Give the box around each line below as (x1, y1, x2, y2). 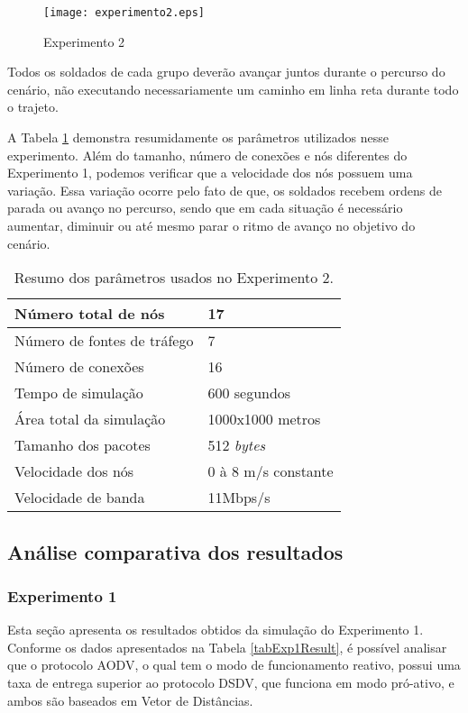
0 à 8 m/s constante (207, 461, 334, 482)
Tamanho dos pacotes (14, 434, 151, 456)
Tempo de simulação (14, 382, 143, 404)
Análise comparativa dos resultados (7, 537, 344, 565)
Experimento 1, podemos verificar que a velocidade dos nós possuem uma (7, 163, 413, 182)
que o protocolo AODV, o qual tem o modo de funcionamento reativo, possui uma (7, 655, 461, 674)
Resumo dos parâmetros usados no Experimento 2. (14, 267, 334, 288)
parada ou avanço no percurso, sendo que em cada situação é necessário (7, 198, 403, 217)
